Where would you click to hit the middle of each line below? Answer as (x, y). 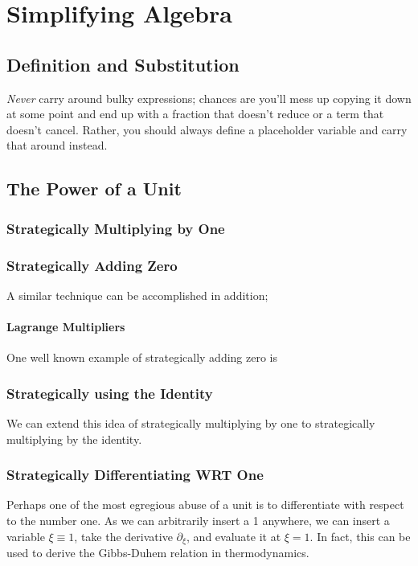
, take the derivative (123, 536)
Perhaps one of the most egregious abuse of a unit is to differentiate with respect (205, 504)
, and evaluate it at (234, 536)
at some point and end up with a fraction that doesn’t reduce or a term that (195, 114)
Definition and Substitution (123, 64)
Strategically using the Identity (110, 393)
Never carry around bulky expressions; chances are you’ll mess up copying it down (209, 98)
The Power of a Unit (94, 189)
